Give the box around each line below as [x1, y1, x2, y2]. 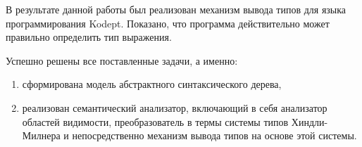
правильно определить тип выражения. [6, 30, 172, 44]
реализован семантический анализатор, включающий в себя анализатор [22, 100, 327, 115]
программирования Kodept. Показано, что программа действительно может [6, 15, 330, 30]
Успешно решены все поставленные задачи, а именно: [6, 53, 238, 68]
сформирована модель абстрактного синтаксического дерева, [22, 77, 282, 91]
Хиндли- [291, 114, 328, 129]
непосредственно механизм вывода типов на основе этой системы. [72, 128, 357, 143]
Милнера [22, 128, 61, 143]
